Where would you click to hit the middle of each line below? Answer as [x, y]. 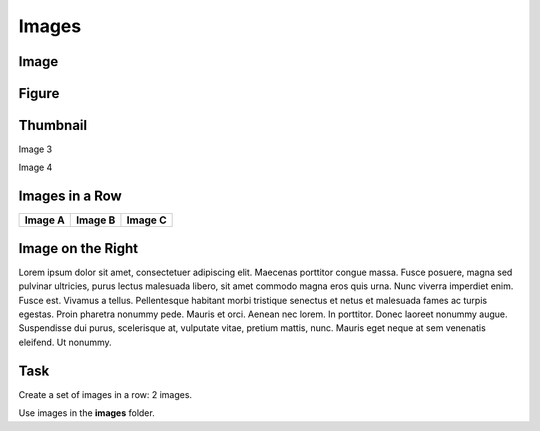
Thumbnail [53, 125]
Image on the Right [78, 248]
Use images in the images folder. [86, 413]
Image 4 [35, 167]
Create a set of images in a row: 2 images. [105, 394]
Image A [44, 220]
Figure [39, 93]
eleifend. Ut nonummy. [65, 342]
